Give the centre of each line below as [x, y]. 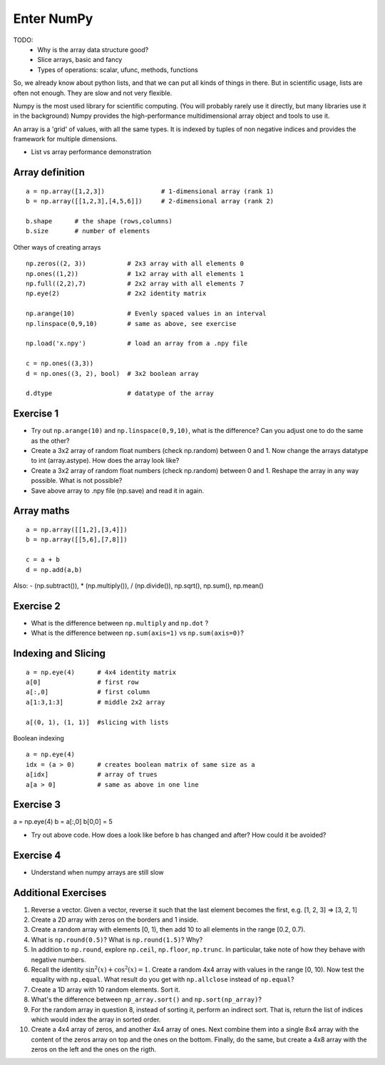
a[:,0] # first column [88, 692]
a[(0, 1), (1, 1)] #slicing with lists [97, 722]
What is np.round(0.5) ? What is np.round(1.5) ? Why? [117, 939]
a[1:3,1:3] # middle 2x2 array [96, 702]
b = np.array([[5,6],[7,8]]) [77, 540]
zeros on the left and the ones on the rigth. [94, 1049]
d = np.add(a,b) [54, 570]
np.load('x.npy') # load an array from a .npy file [137, 343]
